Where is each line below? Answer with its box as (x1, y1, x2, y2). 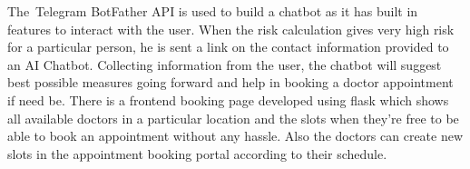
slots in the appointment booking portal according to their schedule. (7, 144, 387, 163)
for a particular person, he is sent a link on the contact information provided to (7, 37, 449, 56)
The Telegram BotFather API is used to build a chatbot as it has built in (7, 2, 418, 20)
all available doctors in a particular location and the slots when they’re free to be (7, 108, 459, 127)
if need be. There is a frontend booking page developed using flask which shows (7, 90, 449, 109)
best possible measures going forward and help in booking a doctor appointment (7, 73, 454, 92)
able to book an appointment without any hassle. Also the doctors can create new (7, 126, 464, 145)
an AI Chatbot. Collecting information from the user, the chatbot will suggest (7, 55, 442, 74)
